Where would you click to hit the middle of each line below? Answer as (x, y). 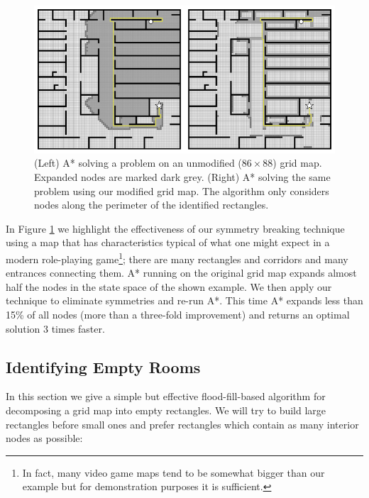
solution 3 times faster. (55, 328)
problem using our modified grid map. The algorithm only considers (182, 190)
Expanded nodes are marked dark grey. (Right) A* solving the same (182, 177)
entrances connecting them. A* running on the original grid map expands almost (181, 273)
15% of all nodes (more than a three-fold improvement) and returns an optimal (178, 314)
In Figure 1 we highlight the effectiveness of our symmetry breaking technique (175, 228)
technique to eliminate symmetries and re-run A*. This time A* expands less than (184, 300)
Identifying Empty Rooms (103, 366)
